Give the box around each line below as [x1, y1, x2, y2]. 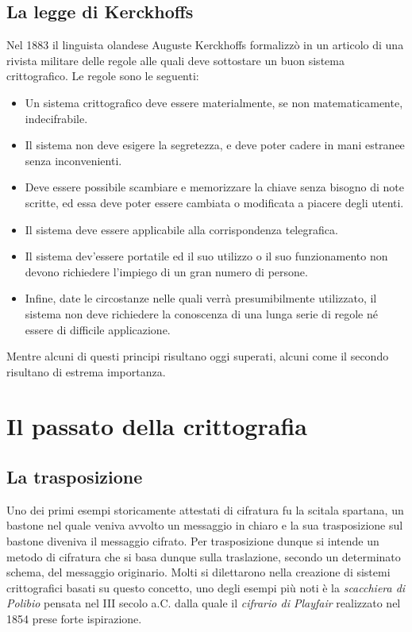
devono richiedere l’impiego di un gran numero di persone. [25, 263, 308, 279]
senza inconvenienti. [25, 152, 122, 168]
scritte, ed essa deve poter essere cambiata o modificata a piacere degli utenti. [25, 194, 404, 210]
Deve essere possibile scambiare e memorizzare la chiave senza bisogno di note [25, 179, 404, 195]
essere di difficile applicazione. [25, 321, 171, 337]
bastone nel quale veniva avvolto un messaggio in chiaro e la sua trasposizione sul [6, 517, 403, 534]
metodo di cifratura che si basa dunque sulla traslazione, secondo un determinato [6, 548, 401, 565]
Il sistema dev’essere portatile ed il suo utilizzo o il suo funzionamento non [25, 248, 388, 264]
